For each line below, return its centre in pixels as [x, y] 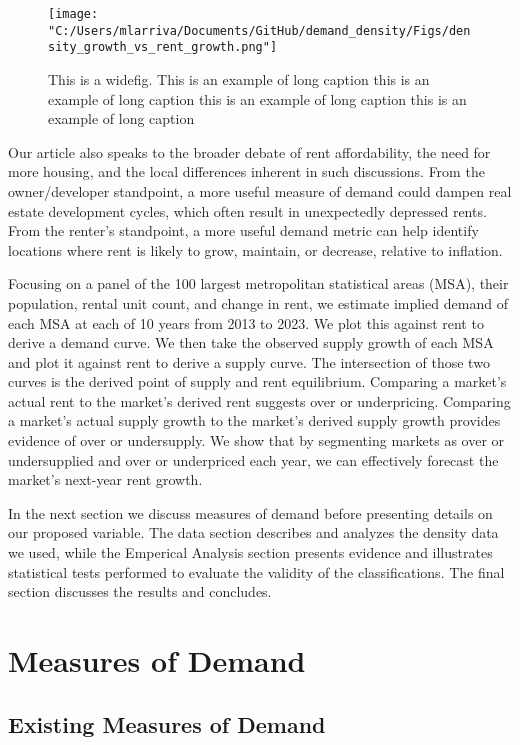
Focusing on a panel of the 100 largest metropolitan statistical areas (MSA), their [258, 283]
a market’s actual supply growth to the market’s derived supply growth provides [254, 420]
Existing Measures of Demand [167, 723]
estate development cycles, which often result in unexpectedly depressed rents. [247, 210]
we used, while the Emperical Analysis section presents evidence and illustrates [250, 552]
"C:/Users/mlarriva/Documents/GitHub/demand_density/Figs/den [259, 30]
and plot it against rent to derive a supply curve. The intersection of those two [249, 361]
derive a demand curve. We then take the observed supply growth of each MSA [251, 342]
